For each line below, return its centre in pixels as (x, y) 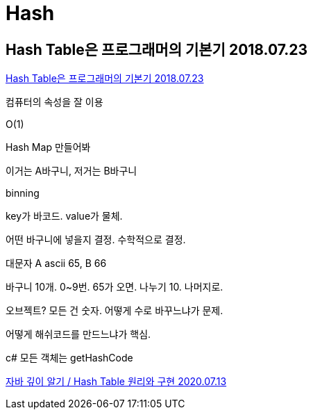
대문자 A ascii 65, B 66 (56, 263)
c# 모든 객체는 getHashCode (69, 358)
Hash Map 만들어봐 (48, 147)
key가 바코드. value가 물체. (64, 216)
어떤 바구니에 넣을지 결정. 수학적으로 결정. (96, 240)
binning (23, 193)
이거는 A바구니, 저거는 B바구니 (71, 171)
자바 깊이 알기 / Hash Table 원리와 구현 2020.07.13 (116, 382)
